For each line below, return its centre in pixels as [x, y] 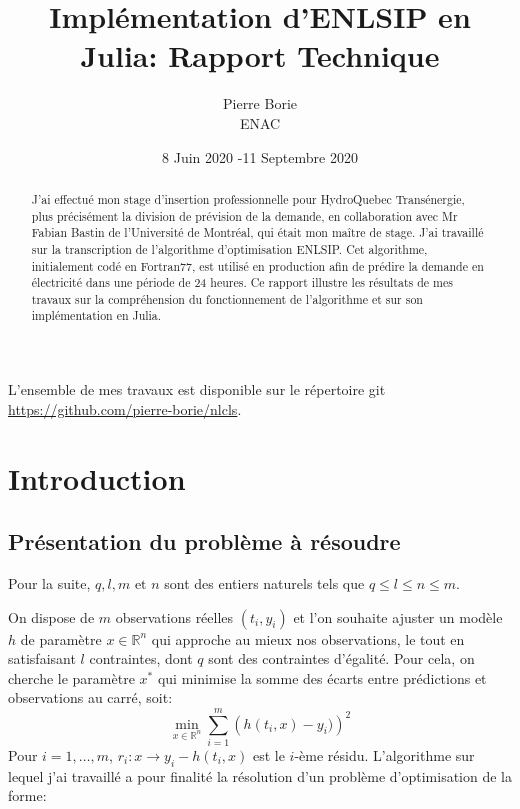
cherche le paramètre [71, 677]
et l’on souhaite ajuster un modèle [398, 616]
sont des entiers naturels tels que [264, 582]
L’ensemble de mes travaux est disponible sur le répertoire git [197, 389]
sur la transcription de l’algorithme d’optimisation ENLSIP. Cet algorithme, [229, 248]
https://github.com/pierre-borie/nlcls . [125, 408]
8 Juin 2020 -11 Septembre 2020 [260, 156]
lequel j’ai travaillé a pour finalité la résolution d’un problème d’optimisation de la [260, 775]
